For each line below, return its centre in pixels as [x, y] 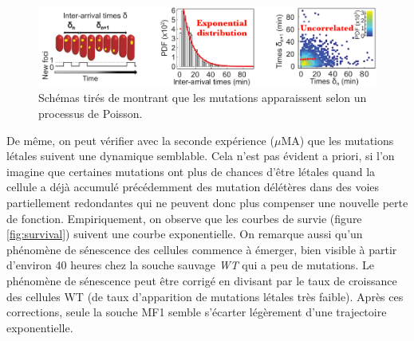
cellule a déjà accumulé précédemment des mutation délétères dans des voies [193, 187]
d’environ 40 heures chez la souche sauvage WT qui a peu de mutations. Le [190, 265]
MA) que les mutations [337, 140]
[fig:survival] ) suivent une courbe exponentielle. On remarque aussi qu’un [185, 234]
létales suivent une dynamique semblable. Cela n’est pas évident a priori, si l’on [201, 156]
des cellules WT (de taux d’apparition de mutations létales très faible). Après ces [205, 296]
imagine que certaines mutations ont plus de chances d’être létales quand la [191, 171]
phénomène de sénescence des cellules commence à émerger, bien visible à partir [202, 249]
